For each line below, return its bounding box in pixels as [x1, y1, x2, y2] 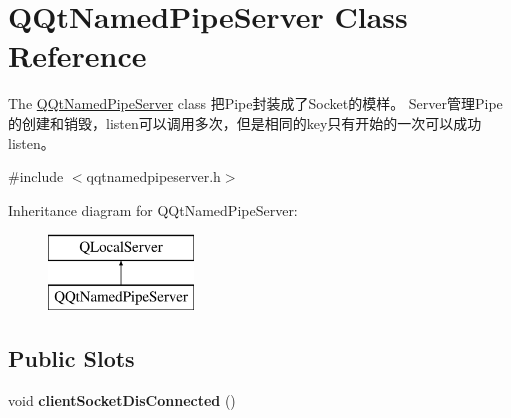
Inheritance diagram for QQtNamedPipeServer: [8, 199, 298, 220]
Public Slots [8, 342, 135, 373]
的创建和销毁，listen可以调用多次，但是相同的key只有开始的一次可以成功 [8, 112, 482, 133]
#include [8, 166, 64, 187]
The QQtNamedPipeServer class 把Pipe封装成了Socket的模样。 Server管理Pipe [8, 93, 503, 114]
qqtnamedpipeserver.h [86, 166, 221, 187]
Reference [8, 35, 147, 76]
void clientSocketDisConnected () [8, 389, 236, 410]
